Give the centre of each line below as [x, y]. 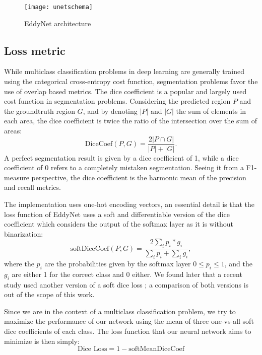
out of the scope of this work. [49, 294]
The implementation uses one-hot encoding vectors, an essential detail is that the [129, 204]
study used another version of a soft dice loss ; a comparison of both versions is [126, 284]
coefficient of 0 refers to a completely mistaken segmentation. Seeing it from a [124, 167]
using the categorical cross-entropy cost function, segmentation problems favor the [131, 81]
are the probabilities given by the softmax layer [118, 264]
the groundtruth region [40, 111]
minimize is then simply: [42, 341]
